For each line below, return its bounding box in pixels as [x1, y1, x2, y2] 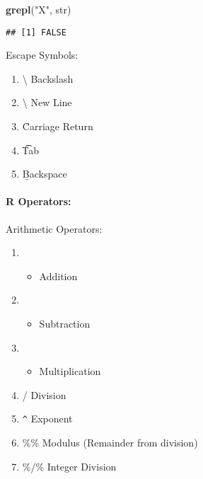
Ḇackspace [22, 166, 67, 181]
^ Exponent [22, 411, 73, 426]
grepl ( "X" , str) [6, 2, 71, 16]
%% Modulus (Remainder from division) [22, 435, 198, 450]
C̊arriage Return [22, 119, 93, 134]
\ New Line [22, 95, 72, 110]
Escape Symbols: [6, 47, 79, 62]
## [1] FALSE [6, 27, 66, 37]
